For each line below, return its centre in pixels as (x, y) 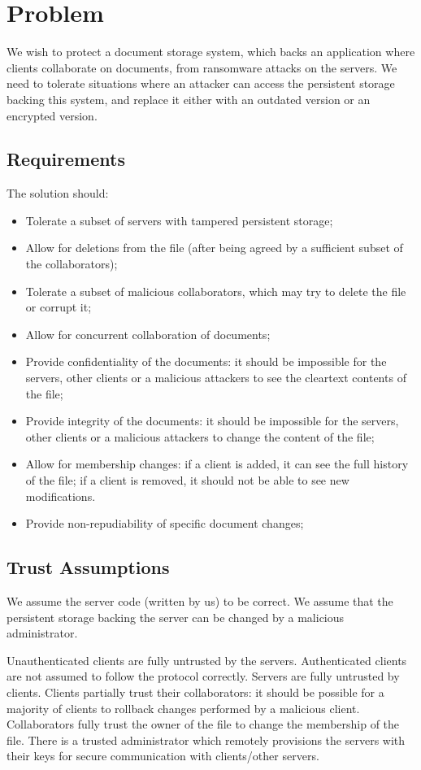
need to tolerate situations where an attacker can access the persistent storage (201, 83)
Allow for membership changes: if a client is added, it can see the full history (217, 464)
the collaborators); (72, 264)
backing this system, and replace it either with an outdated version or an (189, 99)
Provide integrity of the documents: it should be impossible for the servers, (212, 421)
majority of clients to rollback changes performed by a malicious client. (183, 708)
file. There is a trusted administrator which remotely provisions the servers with (206, 740)
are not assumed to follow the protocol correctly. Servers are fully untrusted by (203, 676)
